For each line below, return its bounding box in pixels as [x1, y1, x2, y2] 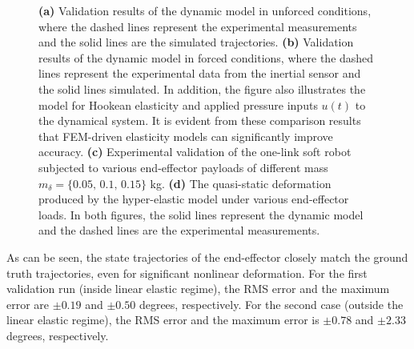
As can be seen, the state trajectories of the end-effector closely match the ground [6, 248, 408, 265]
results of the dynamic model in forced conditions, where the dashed [38, 49, 374, 66]
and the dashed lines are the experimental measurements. [38, 222, 320, 239]
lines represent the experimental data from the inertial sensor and [38, 65, 361, 82]
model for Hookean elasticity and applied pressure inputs [38, 96, 318, 113]
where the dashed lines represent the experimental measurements [38, 18, 357, 34]
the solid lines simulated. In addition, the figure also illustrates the [38, 80, 366, 97]
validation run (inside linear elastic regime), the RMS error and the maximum [6, 280, 390, 297]
